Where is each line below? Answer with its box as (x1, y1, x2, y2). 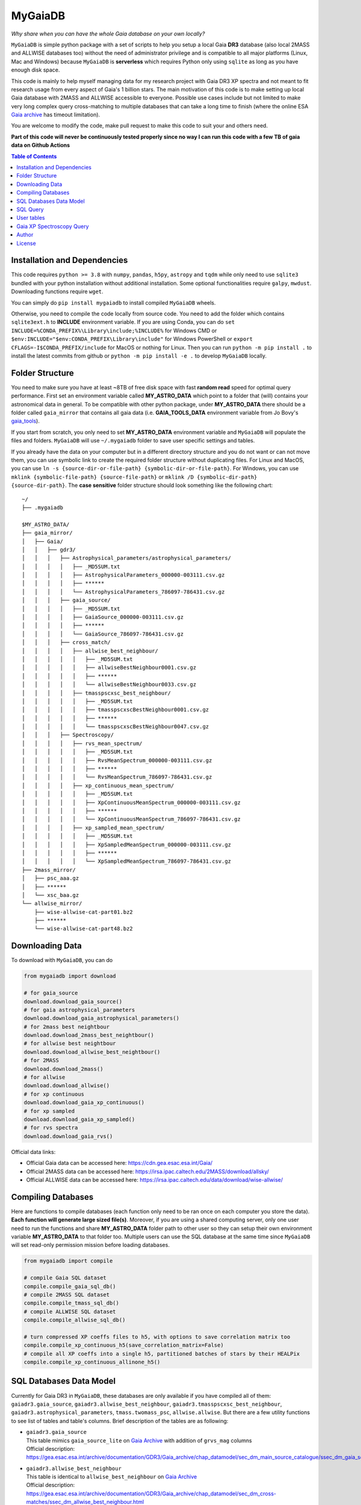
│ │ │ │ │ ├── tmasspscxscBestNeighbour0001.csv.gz (22, 706, 209, 713)
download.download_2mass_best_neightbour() (23, 1032, 155, 1038)
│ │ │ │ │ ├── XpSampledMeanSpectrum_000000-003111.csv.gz (22, 841, 232, 848)
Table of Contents (11, 152, 57, 160)
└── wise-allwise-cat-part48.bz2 (34, 925, 134, 932)
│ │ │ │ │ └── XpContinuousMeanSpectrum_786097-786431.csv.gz (22, 816, 241, 823)
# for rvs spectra (23, 1125, 78, 1131)
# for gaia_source (23, 990, 78, 996)
